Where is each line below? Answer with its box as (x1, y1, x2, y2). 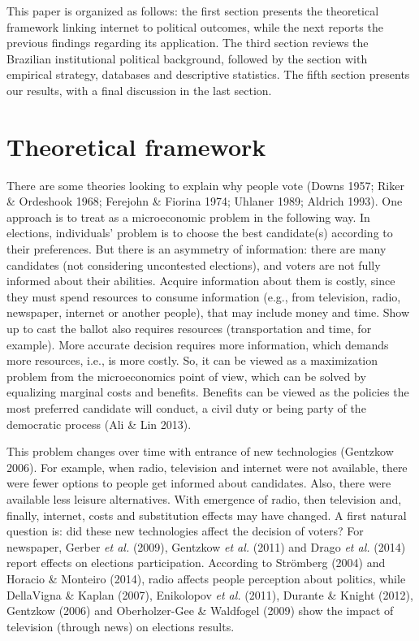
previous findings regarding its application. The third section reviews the (6, 34, 369, 51)
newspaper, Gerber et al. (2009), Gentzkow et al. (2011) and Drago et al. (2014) (6, 538, 406, 555)
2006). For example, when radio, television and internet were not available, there (6, 458, 408, 475)
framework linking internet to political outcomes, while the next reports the (6, 18, 383, 35)
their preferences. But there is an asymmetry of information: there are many (6, 240, 387, 258)
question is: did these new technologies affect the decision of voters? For (6, 522, 364, 539)
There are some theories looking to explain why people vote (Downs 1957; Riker (6, 176, 404, 193)
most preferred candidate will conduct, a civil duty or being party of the (6, 400, 366, 416)
